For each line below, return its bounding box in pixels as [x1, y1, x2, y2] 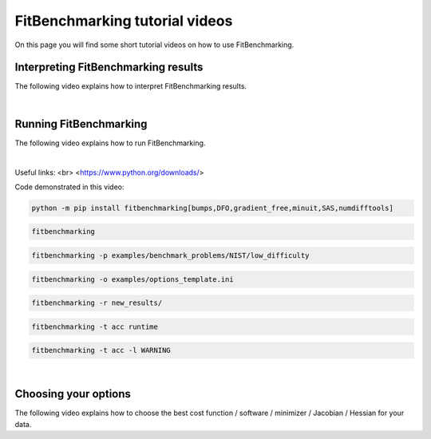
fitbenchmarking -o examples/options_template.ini [31, 275, 235, 283]
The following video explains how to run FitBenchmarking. [14, 138, 206, 148]
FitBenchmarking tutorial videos [14, 12, 233, 30]
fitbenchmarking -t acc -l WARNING [31, 346, 171, 355]
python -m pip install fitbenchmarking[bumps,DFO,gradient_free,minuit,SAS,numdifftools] [31, 204, 394, 212]
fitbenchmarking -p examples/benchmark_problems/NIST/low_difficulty [31, 251, 310, 260]
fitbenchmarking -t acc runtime [31, 322, 159, 331]
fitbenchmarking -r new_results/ [31, 299, 163, 307]
